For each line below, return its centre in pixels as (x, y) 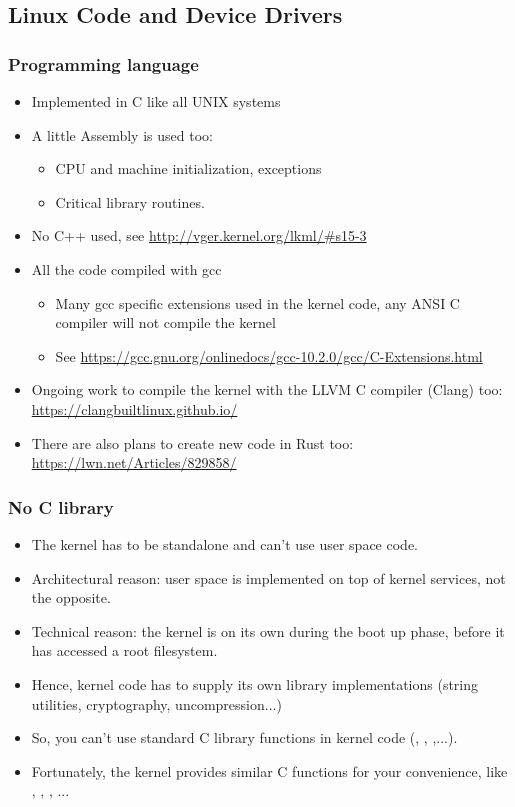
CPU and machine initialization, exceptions (188, 168)
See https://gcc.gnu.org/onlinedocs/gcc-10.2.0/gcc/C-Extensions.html (269, 355)
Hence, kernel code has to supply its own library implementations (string (255, 683)
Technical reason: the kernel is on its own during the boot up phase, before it (268, 630)
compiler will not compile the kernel (165, 322)
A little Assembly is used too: (122, 134)
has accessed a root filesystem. (124, 650)
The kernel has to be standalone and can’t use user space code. (224, 543)
